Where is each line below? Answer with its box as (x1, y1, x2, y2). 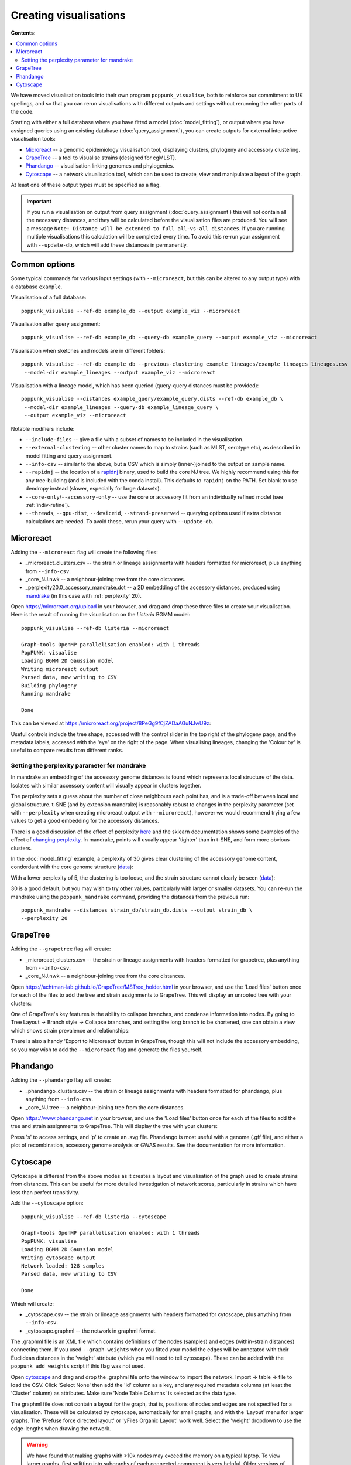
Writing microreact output (21, 666, 99, 672)
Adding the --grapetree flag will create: (11, 945, 111, 952)
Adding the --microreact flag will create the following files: (11, 548, 158, 556)
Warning (26, 1442, 48, 1449)
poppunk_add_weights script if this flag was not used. (11, 1362, 146, 1369)
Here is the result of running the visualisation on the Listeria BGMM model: (11, 611, 191, 618)
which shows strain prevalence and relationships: (11, 1027, 130, 1034)
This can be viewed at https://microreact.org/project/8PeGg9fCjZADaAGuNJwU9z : (11, 720, 211, 727)
